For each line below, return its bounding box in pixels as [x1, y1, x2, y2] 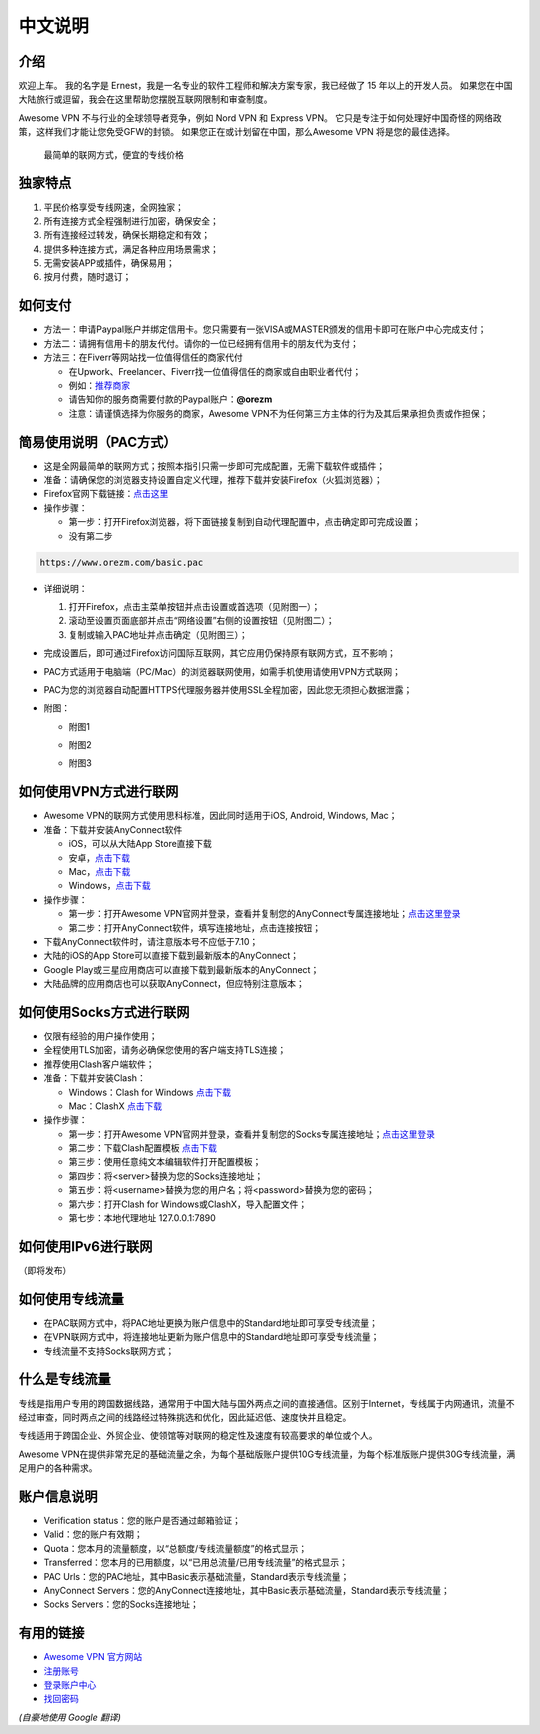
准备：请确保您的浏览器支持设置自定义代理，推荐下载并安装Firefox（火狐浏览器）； [43, 474, 384, 486]
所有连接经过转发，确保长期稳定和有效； [43, 229, 210, 241]
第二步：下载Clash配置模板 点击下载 [68, 1142, 218, 1154]
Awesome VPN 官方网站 [43, 1651, 143, 1663]
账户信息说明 [18, 1488, 98, 1505]
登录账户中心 [43, 1679, 97, 1691]
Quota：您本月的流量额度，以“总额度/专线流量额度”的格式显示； [43, 1542, 308, 1554]
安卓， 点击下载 [68, 851, 130, 864]
